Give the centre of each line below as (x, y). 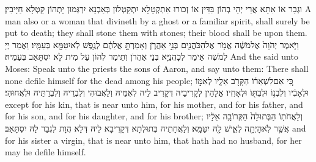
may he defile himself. (46, 152)
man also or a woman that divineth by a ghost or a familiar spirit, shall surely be (157, 20)
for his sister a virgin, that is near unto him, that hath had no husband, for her (153, 140)
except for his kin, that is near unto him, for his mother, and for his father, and (154, 104)
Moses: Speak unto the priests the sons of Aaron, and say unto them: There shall (157, 68)
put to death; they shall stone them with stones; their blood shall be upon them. (156, 33)
